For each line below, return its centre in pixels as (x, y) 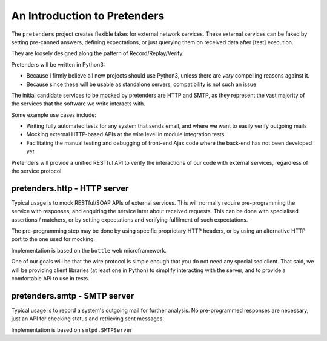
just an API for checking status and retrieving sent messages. (88, 319)
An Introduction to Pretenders (88, 16)
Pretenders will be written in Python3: (58, 64)
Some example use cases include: (54, 114)
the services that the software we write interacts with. (78, 104)
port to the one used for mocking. (53, 239)
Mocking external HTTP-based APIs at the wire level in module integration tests (125, 134)
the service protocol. (37, 171)
